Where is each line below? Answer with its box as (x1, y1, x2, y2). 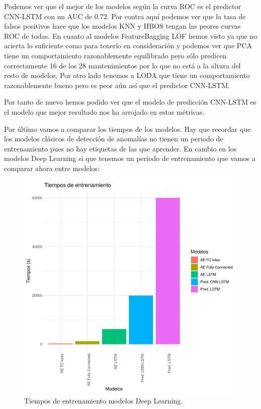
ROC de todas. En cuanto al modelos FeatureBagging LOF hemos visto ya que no (4, 30, 257, 41)
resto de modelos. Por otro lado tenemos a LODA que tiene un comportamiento (4, 70, 250, 80)
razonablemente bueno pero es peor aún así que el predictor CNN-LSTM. (4, 79, 230, 90)
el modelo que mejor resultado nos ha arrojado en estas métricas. (4, 106, 205, 117)
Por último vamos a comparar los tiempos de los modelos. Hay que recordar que (4, 123, 251, 134)
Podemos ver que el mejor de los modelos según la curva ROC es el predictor (4, 1, 241, 11)
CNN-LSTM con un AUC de (4, 11, 93, 21)
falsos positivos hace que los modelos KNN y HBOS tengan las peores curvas (4, 21, 241, 31)
